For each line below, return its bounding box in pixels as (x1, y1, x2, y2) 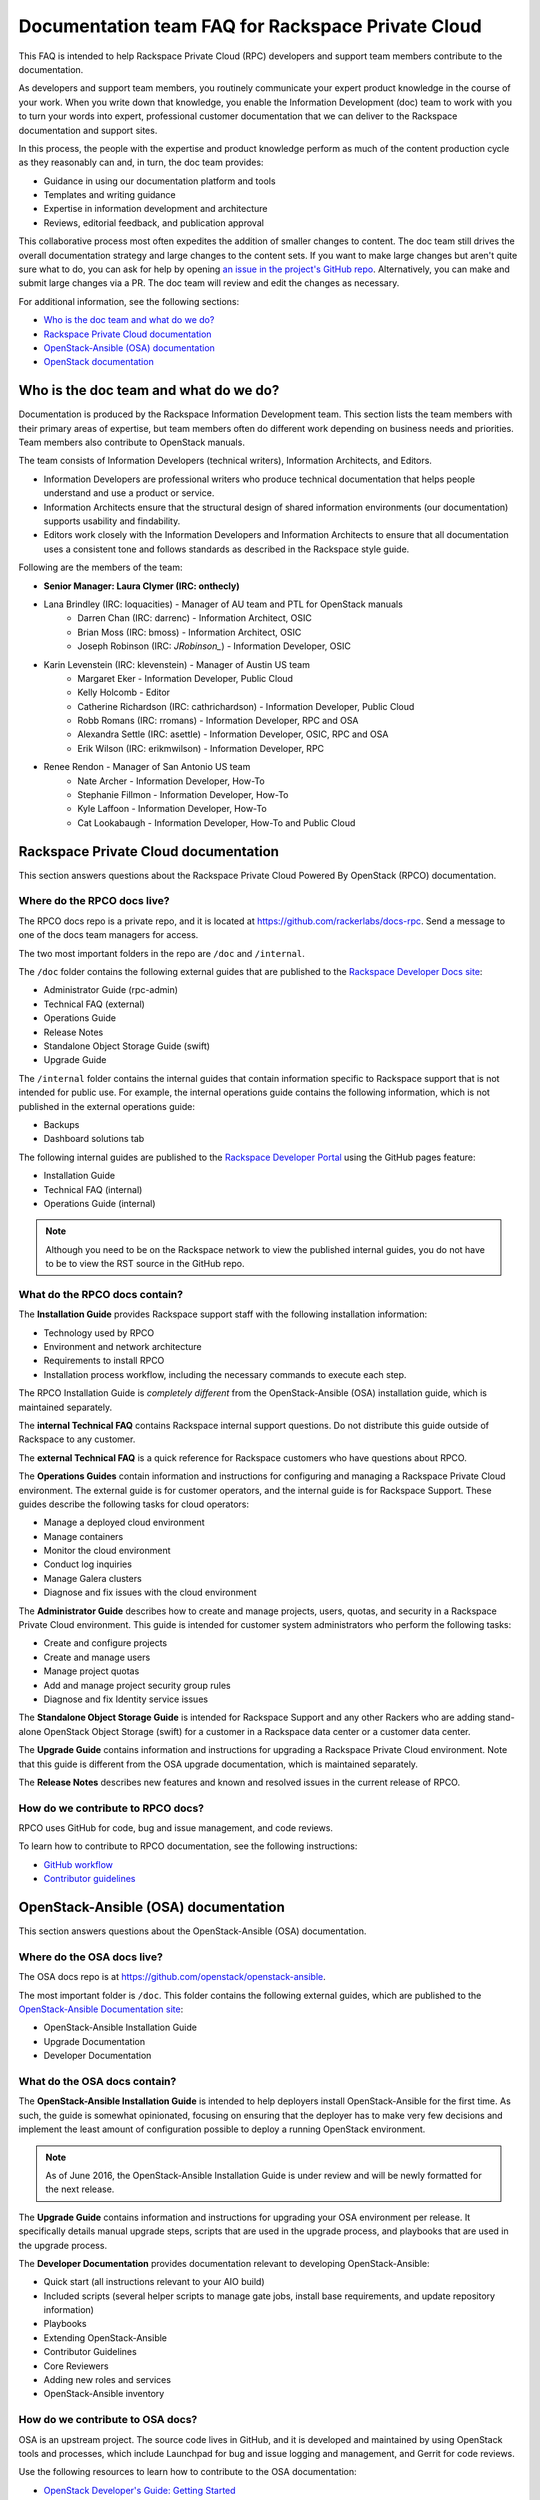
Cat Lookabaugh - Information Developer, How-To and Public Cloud (77, 816, 356, 829)
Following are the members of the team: (18, 561, 184, 574)
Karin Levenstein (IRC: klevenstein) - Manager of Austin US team (43, 658, 310, 670)
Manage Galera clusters (43, 1572, 142, 1584)
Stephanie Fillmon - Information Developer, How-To (77, 789, 289, 801)
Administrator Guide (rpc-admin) (43, 984, 179, 996)
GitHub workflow (43, 1858, 114, 1870)
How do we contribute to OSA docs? (18, 2413, 198, 2427)
